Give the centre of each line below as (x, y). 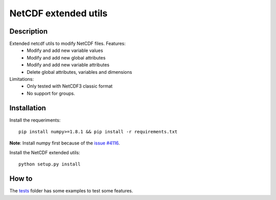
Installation (28, 108)
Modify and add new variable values (65, 50)
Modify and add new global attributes (66, 58)
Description (29, 31)
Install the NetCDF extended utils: (45, 152)
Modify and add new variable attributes (68, 65)
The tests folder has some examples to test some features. (71, 191)
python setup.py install (50, 164)
